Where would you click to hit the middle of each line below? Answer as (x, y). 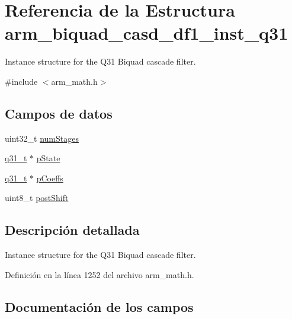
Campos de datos (59, 113)
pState (48, 158)
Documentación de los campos (99, 306)
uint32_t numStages (42, 138)
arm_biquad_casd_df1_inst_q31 (147, 33)
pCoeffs (50, 178)
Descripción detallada (72, 230)
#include (21, 81)
